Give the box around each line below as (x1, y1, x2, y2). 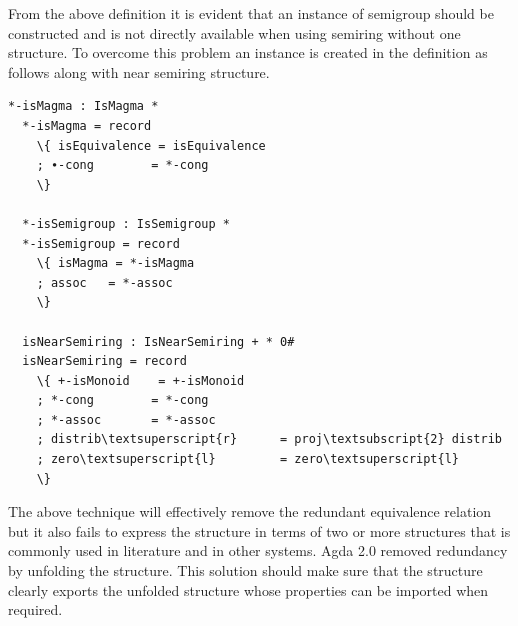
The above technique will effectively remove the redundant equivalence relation (8, 501, 492, 522)
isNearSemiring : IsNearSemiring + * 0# (22, 334, 295, 349)
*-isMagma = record (22, 118, 152, 133)
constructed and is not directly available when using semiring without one (8, 22, 461, 43)
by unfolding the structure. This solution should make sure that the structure (8, 560, 483, 581)
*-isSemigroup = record (22, 236, 180, 251)
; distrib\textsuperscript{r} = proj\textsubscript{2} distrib (36, 432, 502, 447)
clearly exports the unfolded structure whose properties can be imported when (8, 579, 489, 600)
